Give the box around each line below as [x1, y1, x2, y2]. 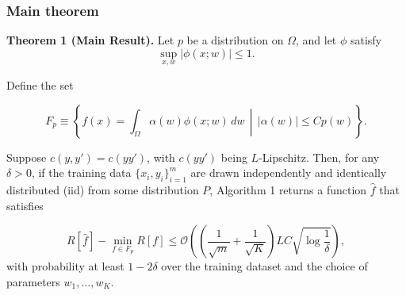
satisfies [6, 197, 44, 213]
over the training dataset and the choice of [161, 258, 368, 274]
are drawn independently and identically [190, 164, 387, 181]
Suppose [6, 148, 47, 165]
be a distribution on [186, 32, 284, 48]
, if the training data [31, 164, 132, 181]
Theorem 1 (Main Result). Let [6, 32, 174, 48]
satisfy [350, 32, 382, 48]
